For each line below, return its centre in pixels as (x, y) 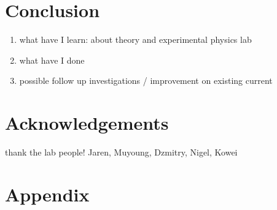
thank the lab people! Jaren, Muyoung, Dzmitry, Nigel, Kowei (121, 152)
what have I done (52, 60)
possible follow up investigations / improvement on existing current (146, 81)
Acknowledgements (87, 123)
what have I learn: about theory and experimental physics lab (135, 39)
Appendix (47, 194)
